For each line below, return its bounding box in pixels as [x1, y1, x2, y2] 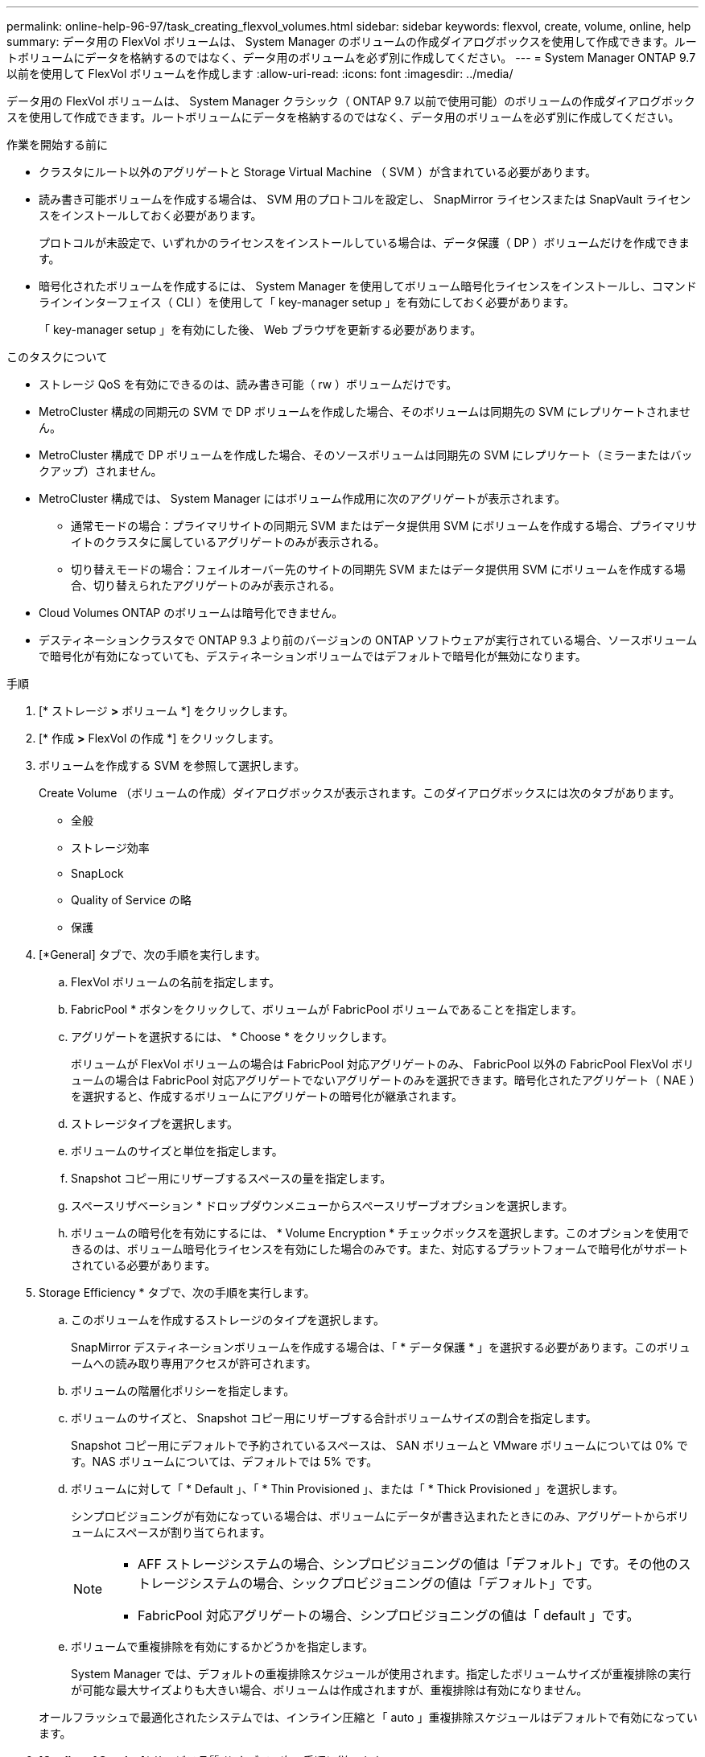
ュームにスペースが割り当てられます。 [71, 1525, 271, 1539]
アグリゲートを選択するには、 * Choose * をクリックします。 [71, 1030, 394, 1043]
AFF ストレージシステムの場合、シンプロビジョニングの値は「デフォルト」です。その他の [138, 1556, 678, 1572]
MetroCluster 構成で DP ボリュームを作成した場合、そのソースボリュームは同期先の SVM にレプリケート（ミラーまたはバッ [39, 448, 693, 462]
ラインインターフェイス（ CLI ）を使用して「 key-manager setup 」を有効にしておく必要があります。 [39, 295, 575, 309]
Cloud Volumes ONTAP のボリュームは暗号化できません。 [39, 606, 344, 619]
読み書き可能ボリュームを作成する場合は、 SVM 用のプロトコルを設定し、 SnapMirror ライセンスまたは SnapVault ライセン [39, 192, 691, 206]
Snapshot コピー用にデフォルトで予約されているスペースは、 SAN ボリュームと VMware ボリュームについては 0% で [71, 1438, 688, 1452]
